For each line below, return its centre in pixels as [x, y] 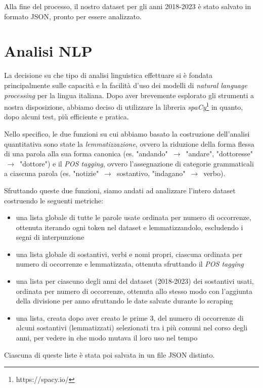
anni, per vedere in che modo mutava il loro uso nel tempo [107, 338]
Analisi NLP [48, 51]
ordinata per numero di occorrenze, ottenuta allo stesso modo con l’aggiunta [134, 291]
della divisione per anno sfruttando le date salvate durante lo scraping [124, 301]
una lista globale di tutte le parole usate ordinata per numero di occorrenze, [134, 217]
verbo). [214, 173]
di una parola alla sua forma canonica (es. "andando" [86, 154]
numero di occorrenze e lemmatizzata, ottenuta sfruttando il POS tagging [130, 264]
